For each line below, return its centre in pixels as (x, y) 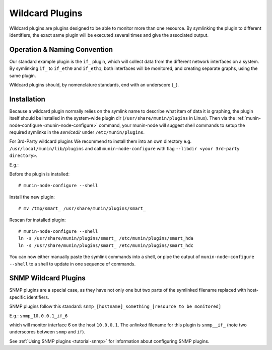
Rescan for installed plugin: (38, 220)
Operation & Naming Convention (61, 50)
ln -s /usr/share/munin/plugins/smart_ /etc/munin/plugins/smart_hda (106, 238)
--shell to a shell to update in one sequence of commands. (73, 264)
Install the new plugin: (32, 197)
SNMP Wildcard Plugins (47, 278)
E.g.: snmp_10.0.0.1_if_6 (39, 316)
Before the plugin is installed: (40, 174)
